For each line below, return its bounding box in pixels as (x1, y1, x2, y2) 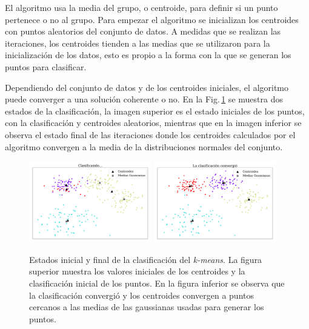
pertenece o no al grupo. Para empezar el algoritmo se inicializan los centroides (5, 13, 299, 25)
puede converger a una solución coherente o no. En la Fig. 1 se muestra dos (5, 93, 283, 105)
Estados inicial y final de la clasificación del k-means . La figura (29, 253, 262, 265)
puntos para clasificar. (5, 60, 87, 73)
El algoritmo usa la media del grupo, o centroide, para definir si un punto (5, 1, 278, 13)
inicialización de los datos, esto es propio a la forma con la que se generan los (5, 48, 291, 61)
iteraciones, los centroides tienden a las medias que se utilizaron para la (5, 36, 270, 49)
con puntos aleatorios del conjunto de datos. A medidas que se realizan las (5, 25, 281, 38)
